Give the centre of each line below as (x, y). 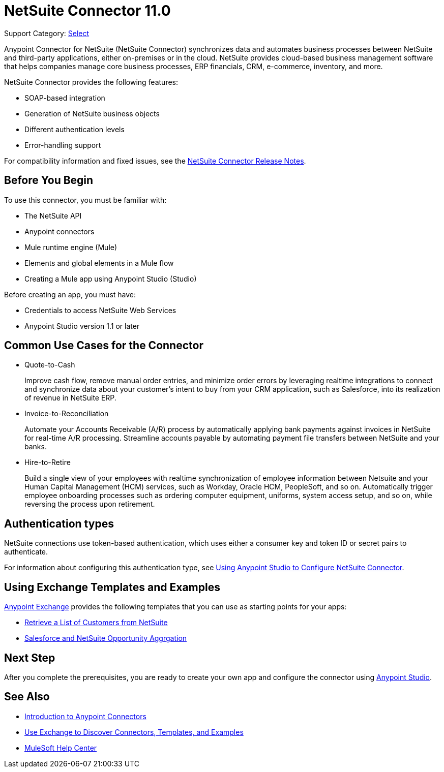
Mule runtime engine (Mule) (71, 247)
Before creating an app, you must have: (70, 294)
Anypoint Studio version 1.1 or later (82, 326)
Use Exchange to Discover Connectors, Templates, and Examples (134, 732)
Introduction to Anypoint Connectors (85, 716)
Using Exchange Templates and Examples (112, 587)
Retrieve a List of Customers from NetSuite (96, 623)
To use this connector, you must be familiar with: (85, 200)
